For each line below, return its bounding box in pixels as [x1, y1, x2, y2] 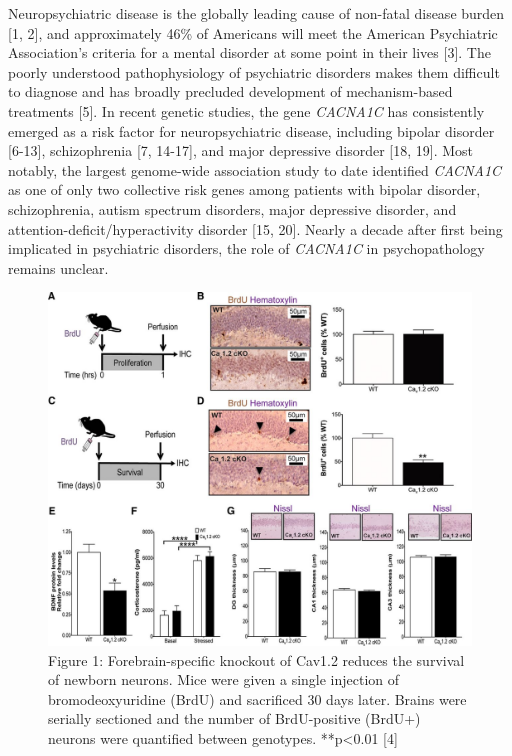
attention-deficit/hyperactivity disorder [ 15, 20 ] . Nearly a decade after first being [8, 218, 503, 239]
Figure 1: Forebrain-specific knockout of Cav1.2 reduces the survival [48, 649, 465, 670]
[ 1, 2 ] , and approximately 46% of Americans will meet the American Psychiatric [8, 22, 498, 43]
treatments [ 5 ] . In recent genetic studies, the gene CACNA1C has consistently [8, 100, 485, 121]
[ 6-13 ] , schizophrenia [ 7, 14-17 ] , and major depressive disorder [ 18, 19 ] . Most [8, 140, 474, 161]
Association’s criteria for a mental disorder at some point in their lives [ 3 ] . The [8, 42, 491, 63]
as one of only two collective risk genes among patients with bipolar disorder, [8, 179, 481, 200]
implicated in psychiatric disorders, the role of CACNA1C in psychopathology [8, 238, 485, 259]
